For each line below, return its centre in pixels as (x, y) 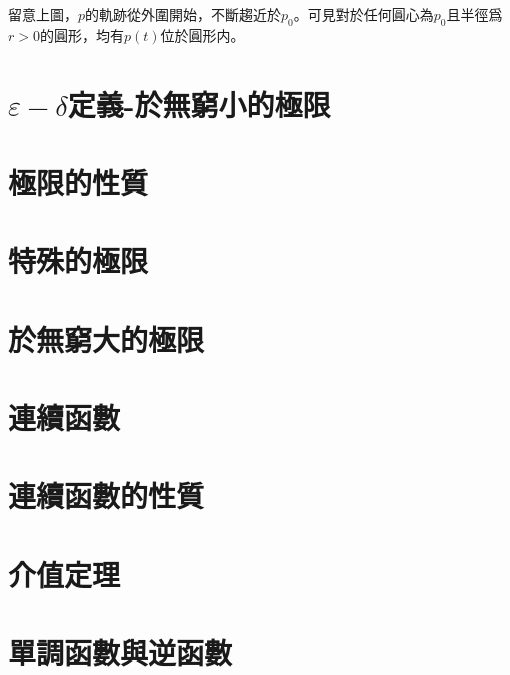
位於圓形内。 (202, 34)
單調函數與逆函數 (120, 652)
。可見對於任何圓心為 (363, 14)
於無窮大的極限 (106, 338)
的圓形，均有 (81, 34)
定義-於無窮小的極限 (199, 103)
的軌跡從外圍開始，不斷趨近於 (183, 14)
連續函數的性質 (106, 495)
